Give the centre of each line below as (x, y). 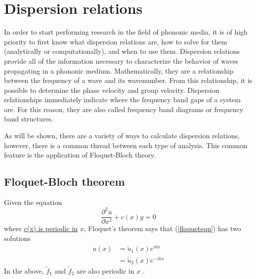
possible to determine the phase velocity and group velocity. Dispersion (112, 90)
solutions (17, 238)
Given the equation (33, 202)
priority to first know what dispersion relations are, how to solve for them (116, 41)
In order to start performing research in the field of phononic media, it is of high (126, 32)
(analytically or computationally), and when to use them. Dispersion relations (122, 51)
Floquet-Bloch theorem (64, 181)
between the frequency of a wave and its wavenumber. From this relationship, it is (128, 80)
